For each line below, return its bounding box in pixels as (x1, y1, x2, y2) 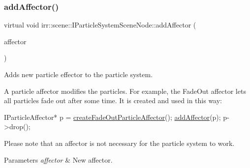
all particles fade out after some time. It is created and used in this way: (4, 95, 222, 106)
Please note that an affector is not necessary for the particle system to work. (4, 138, 235, 148)
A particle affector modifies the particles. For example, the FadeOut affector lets (4, 85, 246, 96)
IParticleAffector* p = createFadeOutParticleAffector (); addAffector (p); (4, 112, 221, 122)
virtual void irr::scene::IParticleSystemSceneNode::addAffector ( (4, 20, 196, 30)
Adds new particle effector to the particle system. (4, 69, 153, 79)
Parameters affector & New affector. (4, 154, 113, 165)
